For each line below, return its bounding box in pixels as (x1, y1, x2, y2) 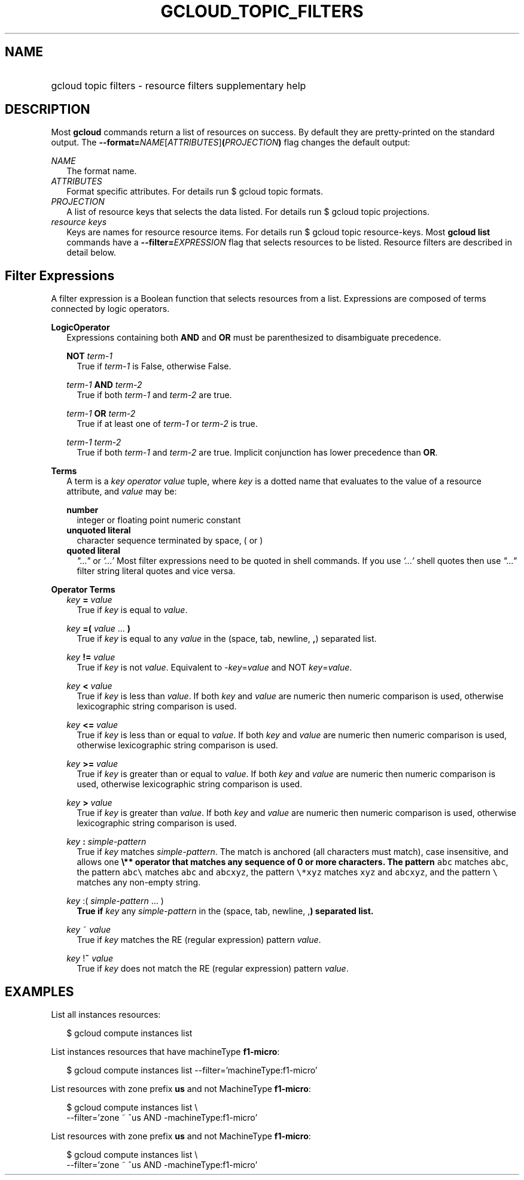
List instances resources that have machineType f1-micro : (51, 1046, 280, 1057)
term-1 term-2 (66, 437, 121, 448)
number (66, 505, 99, 515)
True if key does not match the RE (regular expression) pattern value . (77, 963, 349, 974)
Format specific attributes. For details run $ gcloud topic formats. (66, 186, 323, 197)
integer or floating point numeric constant (77, 515, 241, 526)
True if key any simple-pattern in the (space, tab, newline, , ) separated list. (77, 906, 374, 917)
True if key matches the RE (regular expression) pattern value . (77, 935, 321, 945)
